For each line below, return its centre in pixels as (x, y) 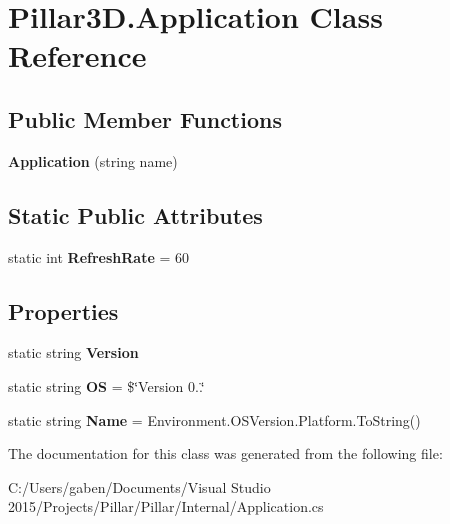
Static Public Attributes (135, 214)
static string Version (73, 352)
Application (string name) (93, 160)
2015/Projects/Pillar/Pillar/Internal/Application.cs (166, 506)
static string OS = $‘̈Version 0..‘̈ (106, 385)
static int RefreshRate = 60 (99, 256)
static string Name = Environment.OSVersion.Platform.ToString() (214, 419)
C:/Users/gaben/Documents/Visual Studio (139, 486)
